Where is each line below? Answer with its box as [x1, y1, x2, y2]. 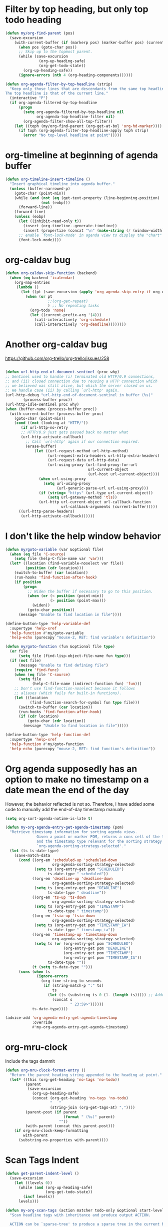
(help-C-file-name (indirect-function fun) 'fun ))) [31, 682, 142, 687]
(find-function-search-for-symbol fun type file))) [29, 700, 140, 705]
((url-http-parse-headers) [18, 509, 75, 514]
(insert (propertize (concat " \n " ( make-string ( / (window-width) [23, 228, 164, 233]
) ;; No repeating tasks [47, 303, 99, 308]
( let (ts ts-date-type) [9, 848, 59, 853]
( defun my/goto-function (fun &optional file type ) [5, 644, 115, 649]
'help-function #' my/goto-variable [9, 631, 84, 636]
